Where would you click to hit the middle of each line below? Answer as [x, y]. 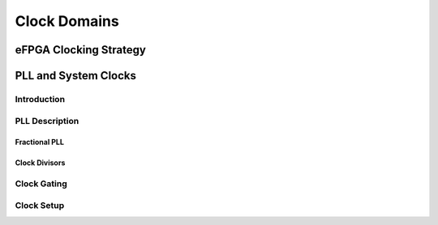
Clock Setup [40, 205]
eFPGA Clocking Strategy [80, 50]
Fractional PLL [40, 142]
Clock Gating [41, 184]
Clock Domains [67, 21]
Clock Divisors [40, 163]
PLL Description [47, 121]
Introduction [40, 99]
